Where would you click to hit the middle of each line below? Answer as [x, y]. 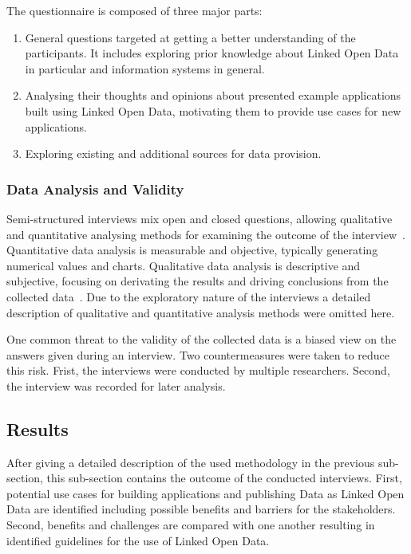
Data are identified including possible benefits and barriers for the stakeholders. [201, 509]
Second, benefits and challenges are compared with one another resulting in [191, 525]
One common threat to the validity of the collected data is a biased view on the [202, 339]
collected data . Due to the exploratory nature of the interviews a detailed [189, 296]
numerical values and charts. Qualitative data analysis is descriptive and [184, 265]
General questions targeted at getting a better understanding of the [190, 37]
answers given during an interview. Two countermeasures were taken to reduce [198, 354]
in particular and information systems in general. [145, 68]
